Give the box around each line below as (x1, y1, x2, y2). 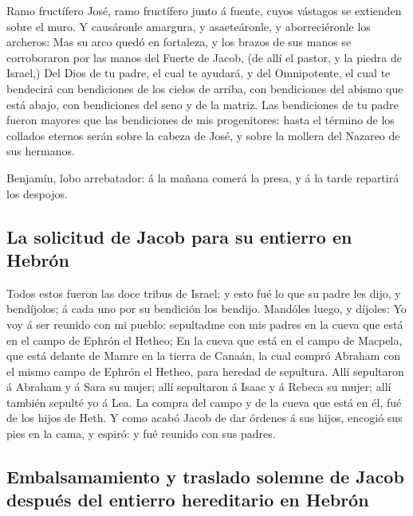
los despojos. (6, 185, 68, 201)
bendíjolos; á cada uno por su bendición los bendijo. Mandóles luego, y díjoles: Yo (6, 300, 407, 317)
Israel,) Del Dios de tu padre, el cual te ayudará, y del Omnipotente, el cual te (6, 64, 391, 81)
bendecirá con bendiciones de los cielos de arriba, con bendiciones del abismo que (6, 80, 403, 96)
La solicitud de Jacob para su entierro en (6, 224, 352, 248)
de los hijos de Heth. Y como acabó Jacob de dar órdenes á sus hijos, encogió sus (6, 409, 403, 426)
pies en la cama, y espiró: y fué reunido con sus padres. (6, 425, 276, 442)
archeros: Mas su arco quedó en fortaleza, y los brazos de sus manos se (6, 33, 352, 50)
